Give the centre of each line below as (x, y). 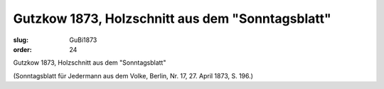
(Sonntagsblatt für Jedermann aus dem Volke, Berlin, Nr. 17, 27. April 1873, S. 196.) (133, 75)
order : (22, 49)
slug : (21, 40)
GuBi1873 (83, 40)
